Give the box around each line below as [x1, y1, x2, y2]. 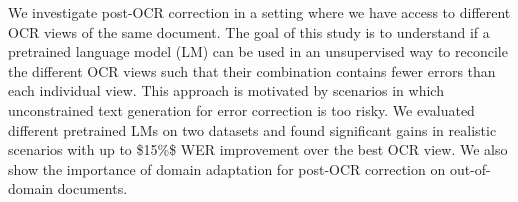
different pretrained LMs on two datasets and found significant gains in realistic [8, 119, 497, 140]
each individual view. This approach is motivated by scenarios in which [8, 80, 444, 101]
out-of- [449, 158, 491, 179]
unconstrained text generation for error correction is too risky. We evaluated [8, 99, 475, 120]
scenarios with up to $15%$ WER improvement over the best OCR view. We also [8, 139, 508, 160]
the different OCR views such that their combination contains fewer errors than [8, 60, 496, 81]
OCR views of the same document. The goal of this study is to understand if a [8, 21, 490, 42]
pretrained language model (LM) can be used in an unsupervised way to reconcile [8, 41, 508, 62]
